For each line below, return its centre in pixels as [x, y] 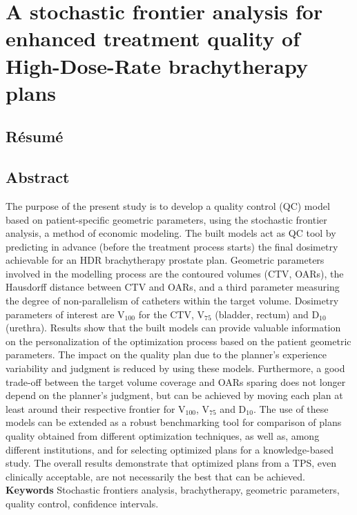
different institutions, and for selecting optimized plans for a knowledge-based [170, 449]
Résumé [35, 136]
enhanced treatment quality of [153, 38]
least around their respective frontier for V [96, 408]
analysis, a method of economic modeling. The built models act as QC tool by [171, 233]
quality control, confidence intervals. [82, 503]
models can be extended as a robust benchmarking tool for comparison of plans [174, 422]
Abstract [38, 177]
